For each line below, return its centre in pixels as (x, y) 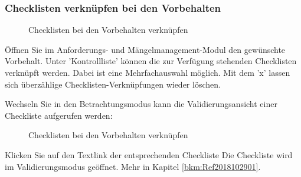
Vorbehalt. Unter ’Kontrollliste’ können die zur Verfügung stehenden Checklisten (151, 61)
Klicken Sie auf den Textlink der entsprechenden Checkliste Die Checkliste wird (149, 154)
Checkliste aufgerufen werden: (59, 115)
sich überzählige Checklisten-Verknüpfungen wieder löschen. (113, 84)
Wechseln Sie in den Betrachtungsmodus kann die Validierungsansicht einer (141, 104)
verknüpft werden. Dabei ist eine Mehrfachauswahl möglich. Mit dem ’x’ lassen (148, 72)
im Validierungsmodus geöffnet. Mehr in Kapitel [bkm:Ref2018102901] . (133, 166)
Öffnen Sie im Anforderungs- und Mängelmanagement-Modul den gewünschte (145, 49)
